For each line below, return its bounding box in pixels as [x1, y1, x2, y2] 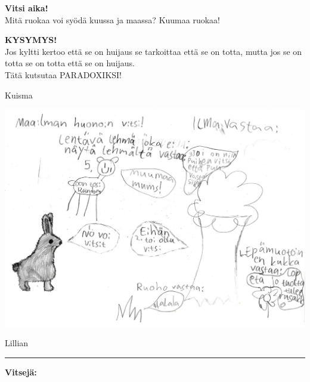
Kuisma [5, 88, 33, 101]
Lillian [5, 337, 29, 349]
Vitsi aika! [5, 2, 48, 14]
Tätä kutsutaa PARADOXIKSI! [5, 68, 122, 81]
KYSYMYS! [5, 33, 57, 46]
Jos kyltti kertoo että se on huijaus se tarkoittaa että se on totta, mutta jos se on [5, 45, 302, 57]
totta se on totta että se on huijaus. [5, 57, 135, 69]
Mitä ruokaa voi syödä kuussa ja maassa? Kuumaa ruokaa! [5, 13, 220, 26]
